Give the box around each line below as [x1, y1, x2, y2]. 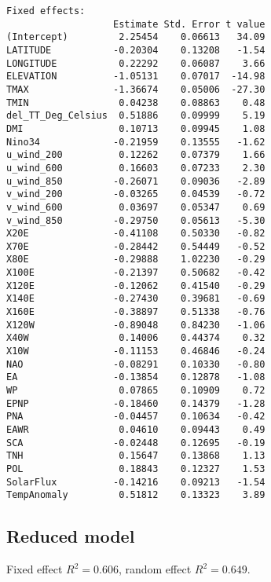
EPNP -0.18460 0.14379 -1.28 [6, 397, 266, 409]
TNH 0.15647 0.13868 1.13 [6, 450, 266, 462]
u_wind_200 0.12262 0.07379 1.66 [6, 149, 266, 161]
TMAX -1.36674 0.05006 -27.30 [6, 83, 266, 95]
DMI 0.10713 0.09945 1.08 [6, 123, 266, 134]
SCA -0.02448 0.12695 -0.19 [6, 437, 266, 448]
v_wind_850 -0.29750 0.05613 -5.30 [6, 214, 266, 226]
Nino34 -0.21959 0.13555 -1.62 [6, 136, 266, 148]
